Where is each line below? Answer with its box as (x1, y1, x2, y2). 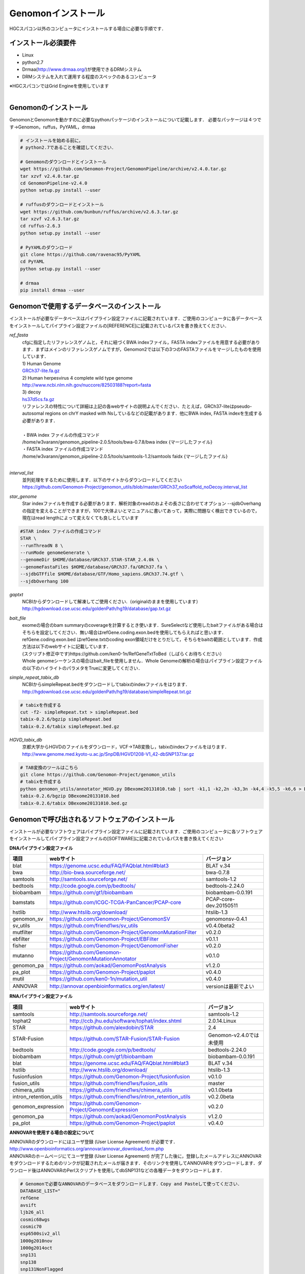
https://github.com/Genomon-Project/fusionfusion (69, 1073, 190, 1080)
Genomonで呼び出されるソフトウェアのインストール (9, 815, 175, 824)
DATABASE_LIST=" (20, 1188, 61, 1193)
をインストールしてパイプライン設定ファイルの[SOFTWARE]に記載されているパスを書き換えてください (9, 836, 224, 842)
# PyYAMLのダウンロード (20, 245, 73, 250)
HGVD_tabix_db (9, 736, 43, 742)
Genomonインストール (9, 8, 105, 19)
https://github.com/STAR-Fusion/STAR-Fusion (69, 1035, 180, 1042)
